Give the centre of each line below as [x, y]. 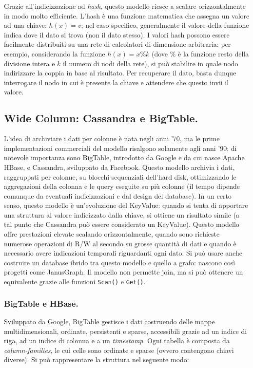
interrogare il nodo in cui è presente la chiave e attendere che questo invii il [117, 82]
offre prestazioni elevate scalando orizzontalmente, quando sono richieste [112, 234]
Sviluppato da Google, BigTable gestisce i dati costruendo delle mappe [109, 321]
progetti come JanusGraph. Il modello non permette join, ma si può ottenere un [124, 272]
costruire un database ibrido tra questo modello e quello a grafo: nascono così [120, 262]
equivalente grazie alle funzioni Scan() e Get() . [75, 282]
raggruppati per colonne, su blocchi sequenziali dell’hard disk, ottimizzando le [120, 176]
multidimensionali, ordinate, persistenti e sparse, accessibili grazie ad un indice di [126, 331]
